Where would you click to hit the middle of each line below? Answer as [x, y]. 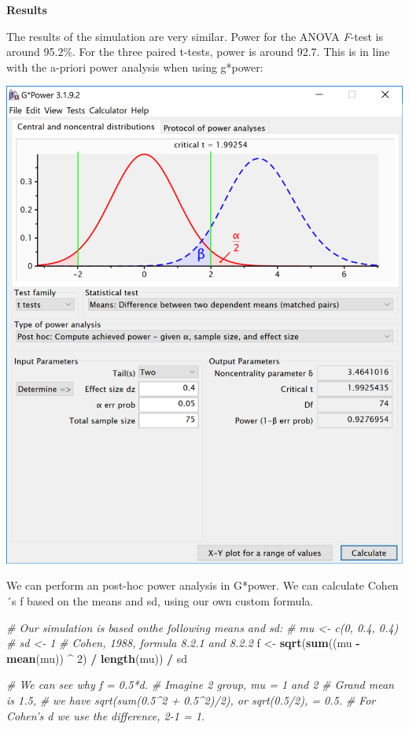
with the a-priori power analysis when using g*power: [135, 67]
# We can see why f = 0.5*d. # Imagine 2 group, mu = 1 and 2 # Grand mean [200, 685]
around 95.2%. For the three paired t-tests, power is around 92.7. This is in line [198, 52]
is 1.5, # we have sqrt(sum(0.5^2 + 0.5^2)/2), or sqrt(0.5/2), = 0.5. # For [191, 699]
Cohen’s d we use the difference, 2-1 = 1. [106, 715]
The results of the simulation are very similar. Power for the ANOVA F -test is [195, 36]
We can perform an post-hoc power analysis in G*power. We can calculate [186, 585]
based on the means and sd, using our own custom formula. [170, 601]
